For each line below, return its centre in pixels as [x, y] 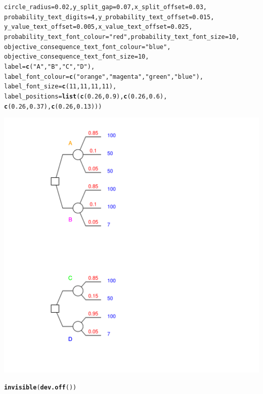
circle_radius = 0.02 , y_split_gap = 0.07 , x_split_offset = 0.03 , [106, 7]
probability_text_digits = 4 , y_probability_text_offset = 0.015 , [109, 17]
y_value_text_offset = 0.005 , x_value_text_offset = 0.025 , [98, 27]
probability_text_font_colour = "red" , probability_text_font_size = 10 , [122, 37]
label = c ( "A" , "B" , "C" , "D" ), [50, 66]
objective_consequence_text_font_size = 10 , [77, 57]
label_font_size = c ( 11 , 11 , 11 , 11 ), [60, 87]
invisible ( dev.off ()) [40, 387]
